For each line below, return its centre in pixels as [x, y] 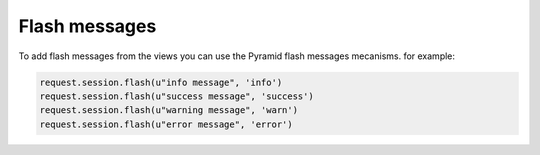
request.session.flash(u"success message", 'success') [176, 96]
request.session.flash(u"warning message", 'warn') [169, 110]
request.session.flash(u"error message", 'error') [166, 124]
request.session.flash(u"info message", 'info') [161, 82]
